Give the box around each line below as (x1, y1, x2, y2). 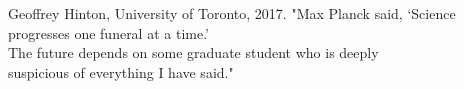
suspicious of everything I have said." (8, 61, 234, 82)
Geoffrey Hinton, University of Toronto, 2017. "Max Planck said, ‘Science (8, 3, 456, 23)
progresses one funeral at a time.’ (8, 22, 209, 43)
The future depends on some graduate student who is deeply (8, 42, 379, 63)
